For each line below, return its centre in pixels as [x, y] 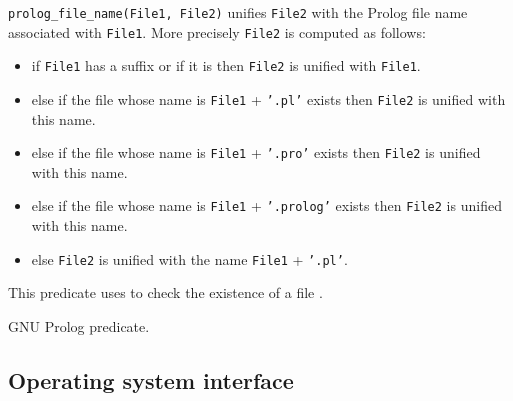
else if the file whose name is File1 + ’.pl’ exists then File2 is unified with [268, 98]
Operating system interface [151, 379]
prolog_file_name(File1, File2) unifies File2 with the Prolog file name [238, 12]
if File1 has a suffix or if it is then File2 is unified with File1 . [226, 65]
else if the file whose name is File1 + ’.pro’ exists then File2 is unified [256, 152]
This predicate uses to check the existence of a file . [165, 292]
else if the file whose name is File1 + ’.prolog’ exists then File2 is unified [266, 205]
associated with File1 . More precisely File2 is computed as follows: [217, 31]
